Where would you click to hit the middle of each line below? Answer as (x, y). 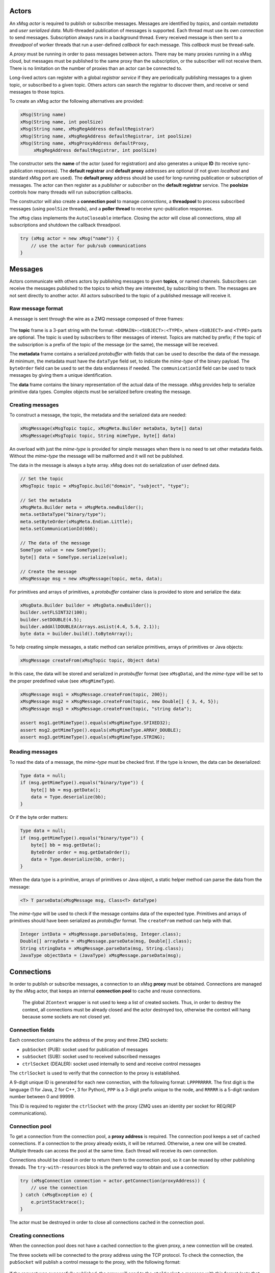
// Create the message (48, 571)
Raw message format (36, 309)
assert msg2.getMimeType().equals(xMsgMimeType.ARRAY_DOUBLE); (101, 730)
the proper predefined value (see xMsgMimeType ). (62, 681)
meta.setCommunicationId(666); (59, 529)
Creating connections (37, 1235)
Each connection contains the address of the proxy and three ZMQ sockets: (89, 1040)
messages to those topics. (37, 92)
